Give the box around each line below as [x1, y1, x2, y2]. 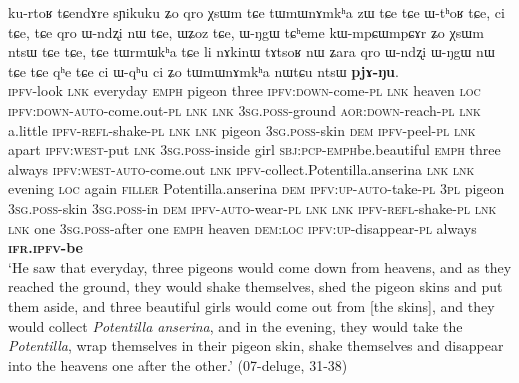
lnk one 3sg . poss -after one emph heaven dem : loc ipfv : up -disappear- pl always [8, 217, 477, 238]
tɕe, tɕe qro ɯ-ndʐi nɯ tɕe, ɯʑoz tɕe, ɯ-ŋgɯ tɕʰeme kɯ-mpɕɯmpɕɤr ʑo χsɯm [8, 21, 484, 42]
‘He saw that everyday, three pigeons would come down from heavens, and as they [8, 256, 512, 277]
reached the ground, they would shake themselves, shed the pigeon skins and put [8, 276, 503, 297]
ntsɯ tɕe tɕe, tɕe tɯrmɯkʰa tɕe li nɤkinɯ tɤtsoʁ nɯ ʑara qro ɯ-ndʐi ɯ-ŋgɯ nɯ [8, 41, 495, 62]
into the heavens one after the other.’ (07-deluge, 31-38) [8, 354, 348, 375]
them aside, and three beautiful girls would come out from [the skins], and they [8, 295, 495, 316]
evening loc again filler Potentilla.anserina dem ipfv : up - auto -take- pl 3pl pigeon [8, 178, 505, 199]
